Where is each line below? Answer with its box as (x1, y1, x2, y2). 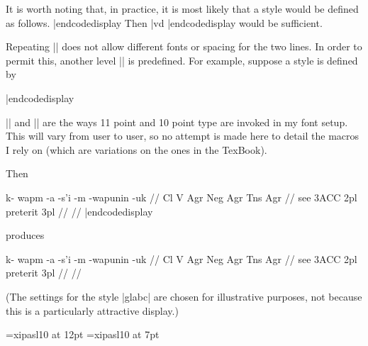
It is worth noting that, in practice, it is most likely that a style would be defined (6, 1, 359, 16)
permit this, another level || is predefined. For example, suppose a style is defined (6, 52, 358, 67)
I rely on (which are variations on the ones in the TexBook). (6, 142, 267, 157)
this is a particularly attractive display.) (6, 303, 179, 318)
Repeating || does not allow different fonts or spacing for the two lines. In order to (6, 39, 362, 54)
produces (6, 228, 45, 242)
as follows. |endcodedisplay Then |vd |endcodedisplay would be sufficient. (6, 15, 323, 30)
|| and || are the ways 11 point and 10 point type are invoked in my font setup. (6, 114, 348, 129)
